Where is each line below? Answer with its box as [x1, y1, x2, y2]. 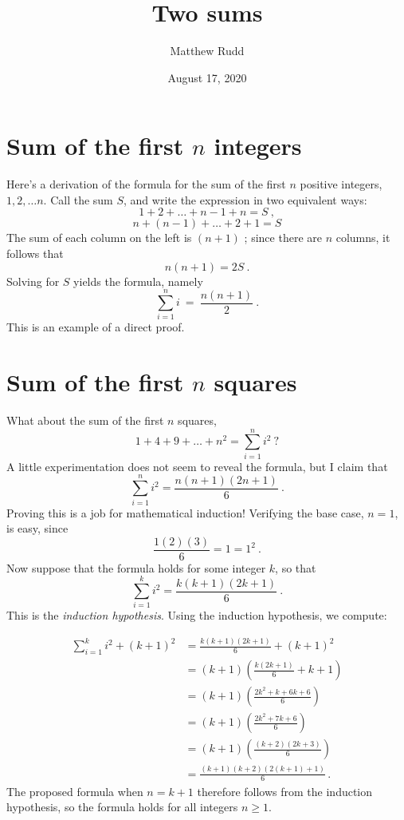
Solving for [6, 272, 60, 289]
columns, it [335, 229, 390, 246]
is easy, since [6, 520, 69, 537]
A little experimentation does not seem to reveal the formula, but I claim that [6, 458, 388, 474]
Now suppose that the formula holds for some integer [6, 559, 266, 576]
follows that [6, 245, 64, 262]
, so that [275, 559, 316, 576]
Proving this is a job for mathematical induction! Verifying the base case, [6, 504, 364, 521]
